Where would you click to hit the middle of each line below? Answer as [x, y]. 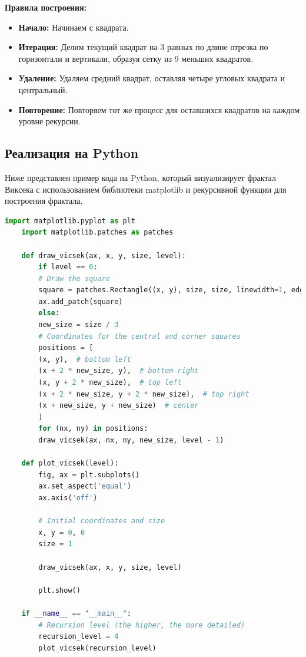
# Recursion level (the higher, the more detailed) [142, 625]
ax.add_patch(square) [81, 301]
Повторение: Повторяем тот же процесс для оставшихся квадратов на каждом [159, 109]
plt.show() [59, 590]
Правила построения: [46, 7]
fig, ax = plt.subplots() [89, 475]
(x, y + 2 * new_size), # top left [110, 383]
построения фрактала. [44, 201]
